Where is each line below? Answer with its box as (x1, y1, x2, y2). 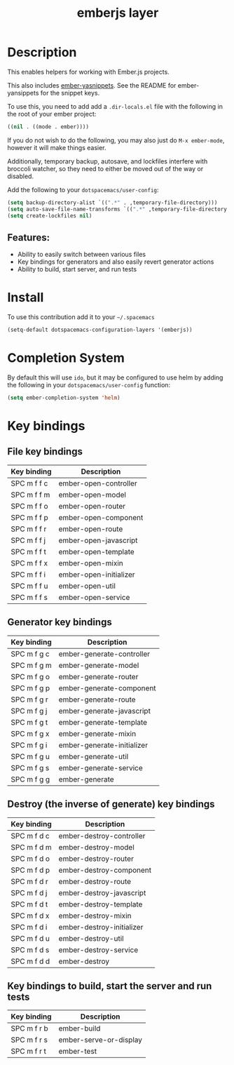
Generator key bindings (7, 616, 112, 629)
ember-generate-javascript (58, 706, 151, 716)
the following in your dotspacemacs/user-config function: (7, 381, 170, 389)
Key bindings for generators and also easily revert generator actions (17, 257, 214, 266)
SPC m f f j (11, 535, 46, 545)
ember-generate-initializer (58, 740, 149, 750)
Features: (7, 232, 50, 243)
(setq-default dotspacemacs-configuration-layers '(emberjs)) (7, 326, 193, 334)
